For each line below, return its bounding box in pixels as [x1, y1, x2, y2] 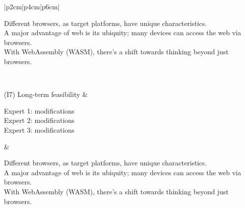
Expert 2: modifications [4, 115, 75, 125]
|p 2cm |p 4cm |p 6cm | [4, 1, 60, 11]
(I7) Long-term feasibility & [4, 89, 88, 99]
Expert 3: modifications [4, 124, 75, 135]
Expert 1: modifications [4, 105, 75, 116]
